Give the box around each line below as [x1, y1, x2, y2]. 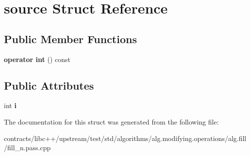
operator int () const [4, 54, 70, 64]
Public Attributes [4, 78, 94, 93]
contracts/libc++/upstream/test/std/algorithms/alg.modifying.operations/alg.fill [4, 133, 247, 143]
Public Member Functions [4, 31, 137, 46]
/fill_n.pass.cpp [4, 142, 51, 153]
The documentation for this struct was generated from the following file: [4, 116, 219, 126]
